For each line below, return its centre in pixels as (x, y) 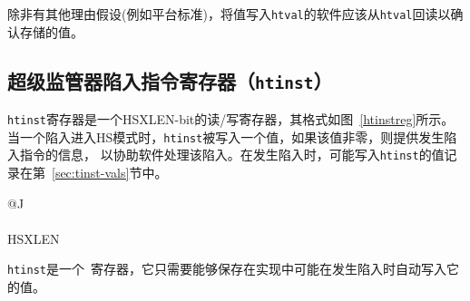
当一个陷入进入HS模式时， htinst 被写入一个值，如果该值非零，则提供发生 (226, 136)
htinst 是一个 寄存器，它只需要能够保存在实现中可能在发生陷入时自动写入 (227, 269)
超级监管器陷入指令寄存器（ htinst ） (170, 80)
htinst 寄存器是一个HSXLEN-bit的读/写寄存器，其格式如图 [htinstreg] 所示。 (231, 119)
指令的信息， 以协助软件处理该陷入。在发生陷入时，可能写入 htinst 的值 (232, 155)
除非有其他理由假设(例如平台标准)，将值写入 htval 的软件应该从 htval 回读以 (229, 14)
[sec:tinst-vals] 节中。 (110, 172)
